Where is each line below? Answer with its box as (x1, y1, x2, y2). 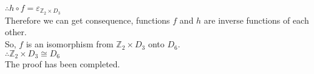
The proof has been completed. (5, 58, 120, 70)
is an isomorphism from (26, 38, 114, 50)
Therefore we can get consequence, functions (5, 13, 170, 26)
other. (5, 25, 27, 38)
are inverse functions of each (203, 13, 309, 26)
